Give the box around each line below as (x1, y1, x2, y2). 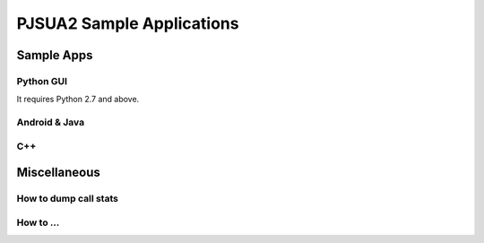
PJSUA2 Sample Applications (16, 13, 239, 33)
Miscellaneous (16, 165, 100, 180)
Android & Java (16, 117, 85, 129)
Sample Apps (16, 48, 93, 63)
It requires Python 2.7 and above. (16, 94, 140, 105)
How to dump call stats (16, 193, 118, 205)
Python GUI (16, 74, 67, 87)
